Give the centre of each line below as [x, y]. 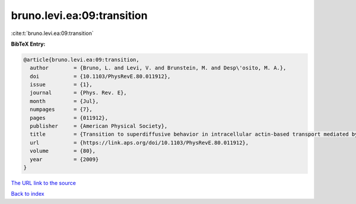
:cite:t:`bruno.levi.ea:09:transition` [53, 33]
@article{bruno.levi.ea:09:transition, [81, 60]
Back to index [28, 194]
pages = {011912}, [69, 118]
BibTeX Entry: [28, 44]
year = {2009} [64, 159]
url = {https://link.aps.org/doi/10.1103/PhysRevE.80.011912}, [139, 143]
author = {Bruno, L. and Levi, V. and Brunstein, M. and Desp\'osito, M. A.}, [158, 68]
